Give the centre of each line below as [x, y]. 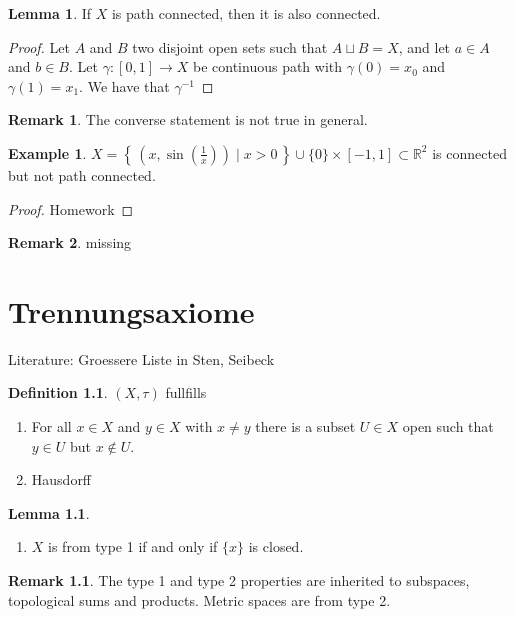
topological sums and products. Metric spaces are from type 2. [199, 599]
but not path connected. [82, 174]
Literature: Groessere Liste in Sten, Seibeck [141, 358]
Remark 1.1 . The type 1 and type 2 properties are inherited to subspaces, [239, 580]
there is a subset [305, 426]
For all [51, 426]
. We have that [124, 85]
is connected [469, 152]
